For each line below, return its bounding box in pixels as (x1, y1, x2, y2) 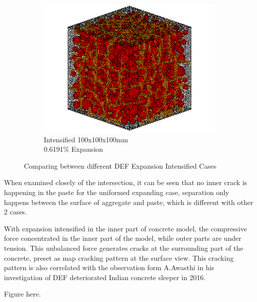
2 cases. (4, 206, 27, 217)
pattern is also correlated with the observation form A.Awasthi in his (4, 262, 215, 273)
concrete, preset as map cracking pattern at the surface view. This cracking (4, 252, 234, 263)
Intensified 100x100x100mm (44, 134, 128, 144)
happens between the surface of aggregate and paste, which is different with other (4, 197, 254, 207)
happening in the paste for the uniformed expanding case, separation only (4, 187, 229, 197)
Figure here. (4, 289, 41, 299)
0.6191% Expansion (44, 144, 103, 154)
